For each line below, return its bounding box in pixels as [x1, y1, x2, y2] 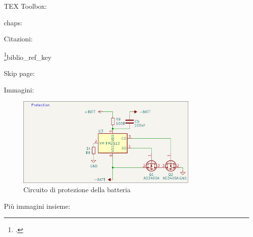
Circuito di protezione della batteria [23, 184, 131, 195]
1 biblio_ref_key [4, 50, 52, 62]
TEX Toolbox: [4, 1, 47, 11]
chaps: [4, 17, 22, 27]
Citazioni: [4, 34, 33, 44]
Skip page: [4, 68, 35, 78]
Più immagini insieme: [4, 201, 71, 211]
